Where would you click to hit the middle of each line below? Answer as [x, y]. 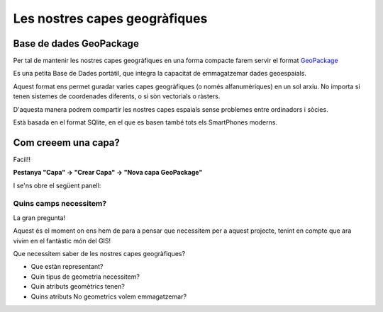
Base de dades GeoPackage [76, 44]
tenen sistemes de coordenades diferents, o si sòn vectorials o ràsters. [117, 96]
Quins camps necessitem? [60, 204]
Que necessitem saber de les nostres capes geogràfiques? [99, 254]
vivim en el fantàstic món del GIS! [62, 241]
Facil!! [22, 159]
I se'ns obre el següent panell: [57, 185]
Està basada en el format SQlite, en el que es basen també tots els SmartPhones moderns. [145, 122]
